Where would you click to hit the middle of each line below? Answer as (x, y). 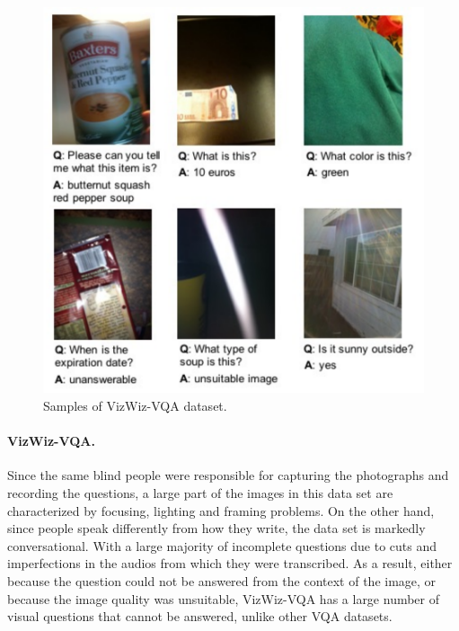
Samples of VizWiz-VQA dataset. (135, 406)
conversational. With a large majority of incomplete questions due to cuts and (222, 545)
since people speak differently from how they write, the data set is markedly (216, 528)
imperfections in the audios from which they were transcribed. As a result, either (230, 563)
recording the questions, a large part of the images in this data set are (200, 493)
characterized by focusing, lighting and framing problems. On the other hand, (221, 510)
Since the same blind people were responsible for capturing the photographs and (228, 475)
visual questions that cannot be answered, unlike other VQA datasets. (200, 616)
